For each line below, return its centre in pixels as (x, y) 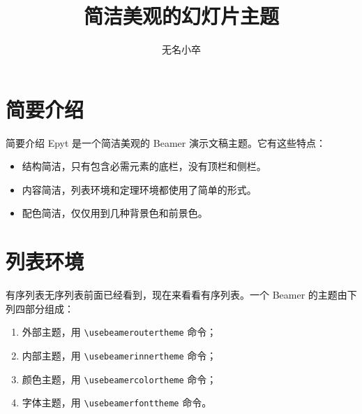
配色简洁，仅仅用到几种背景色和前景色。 (115, 213)
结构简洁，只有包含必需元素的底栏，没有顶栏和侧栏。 (144, 166)
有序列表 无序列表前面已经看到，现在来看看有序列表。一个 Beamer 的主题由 (176, 295)
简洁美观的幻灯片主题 (181, 16)
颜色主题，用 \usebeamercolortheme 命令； (119, 379)
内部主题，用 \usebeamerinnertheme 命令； (119, 355)
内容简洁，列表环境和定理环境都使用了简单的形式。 (139, 189)
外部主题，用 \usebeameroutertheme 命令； (119, 332)
